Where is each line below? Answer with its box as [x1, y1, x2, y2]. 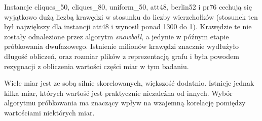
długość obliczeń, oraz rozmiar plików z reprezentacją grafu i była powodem [4, 50, 239, 61]
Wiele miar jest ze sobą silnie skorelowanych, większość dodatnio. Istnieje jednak [4, 78, 254, 88]
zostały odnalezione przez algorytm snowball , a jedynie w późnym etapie [4, 31, 229, 41]
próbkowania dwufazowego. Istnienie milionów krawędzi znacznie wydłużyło [4, 41, 239, 51]
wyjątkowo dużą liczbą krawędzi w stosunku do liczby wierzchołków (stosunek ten [4, 11, 258, 22]
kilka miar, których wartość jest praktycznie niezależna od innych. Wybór [4, 87, 233, 98]
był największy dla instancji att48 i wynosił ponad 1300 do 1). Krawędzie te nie [4, 21, 252, 32]
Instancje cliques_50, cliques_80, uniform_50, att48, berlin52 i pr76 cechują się [4, 2, 252, 12]
